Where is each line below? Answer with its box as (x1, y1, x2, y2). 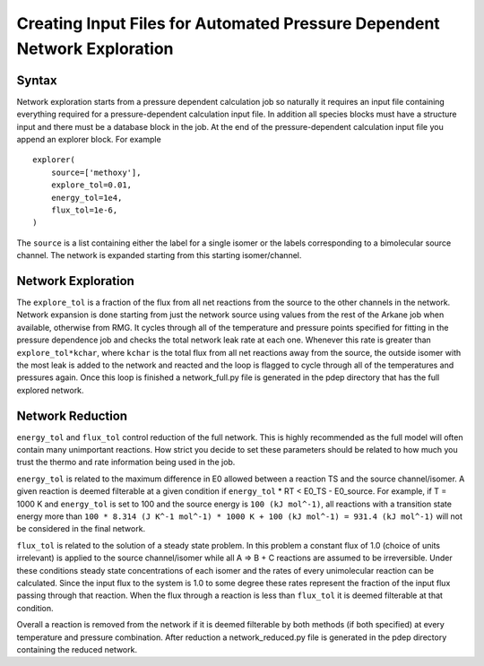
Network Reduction (16, 408, 128, 423)
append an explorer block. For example (16, 134, 161, 145)
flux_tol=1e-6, (50, 204, 118, 215)
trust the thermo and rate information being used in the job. (16, 457, 236, 468)
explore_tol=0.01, (50, 180, 133, 190)
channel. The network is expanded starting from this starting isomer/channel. (16, 250, 302, 261)
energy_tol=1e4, (50, 193, 123, 203)
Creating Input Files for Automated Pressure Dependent (16, 13, 441, 33)
